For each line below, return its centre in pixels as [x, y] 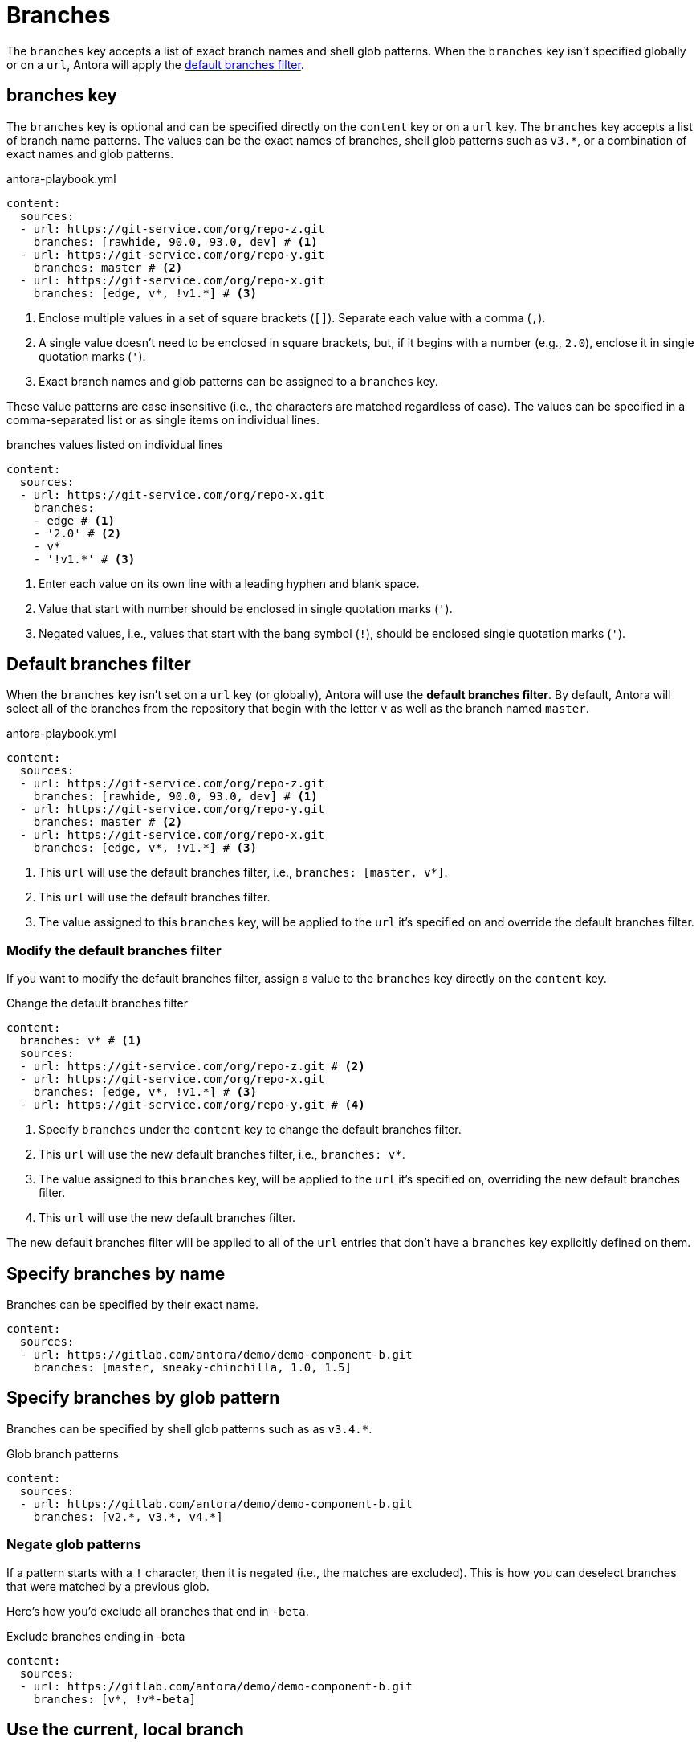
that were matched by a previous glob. [108, 1586]
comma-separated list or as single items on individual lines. [163, 419]
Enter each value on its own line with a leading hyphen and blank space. [229, 583]
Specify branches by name [116, 1273]
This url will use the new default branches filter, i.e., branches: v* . [222, 1154]
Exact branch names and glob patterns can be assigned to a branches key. [238, 381]
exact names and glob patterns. [90, 153]
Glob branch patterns [63, 1453]
